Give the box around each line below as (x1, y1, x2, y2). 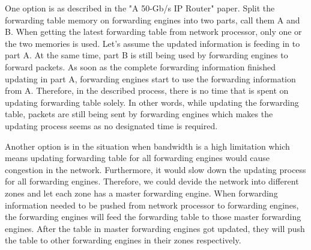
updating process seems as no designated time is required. (5, 119, 218, 132)
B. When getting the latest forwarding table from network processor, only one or (5, 25, 302, 38)
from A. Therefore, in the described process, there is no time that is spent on (5, 84, 289, 97)
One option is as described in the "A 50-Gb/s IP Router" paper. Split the (5, 2, 275, 14)
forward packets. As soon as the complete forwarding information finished (5, 60, 276, 73)
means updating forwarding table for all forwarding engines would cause (5, 151, 270, 164)
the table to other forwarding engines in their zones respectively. (5, 234, 241, 246)
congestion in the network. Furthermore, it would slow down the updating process (5, 163, 306, 175)
